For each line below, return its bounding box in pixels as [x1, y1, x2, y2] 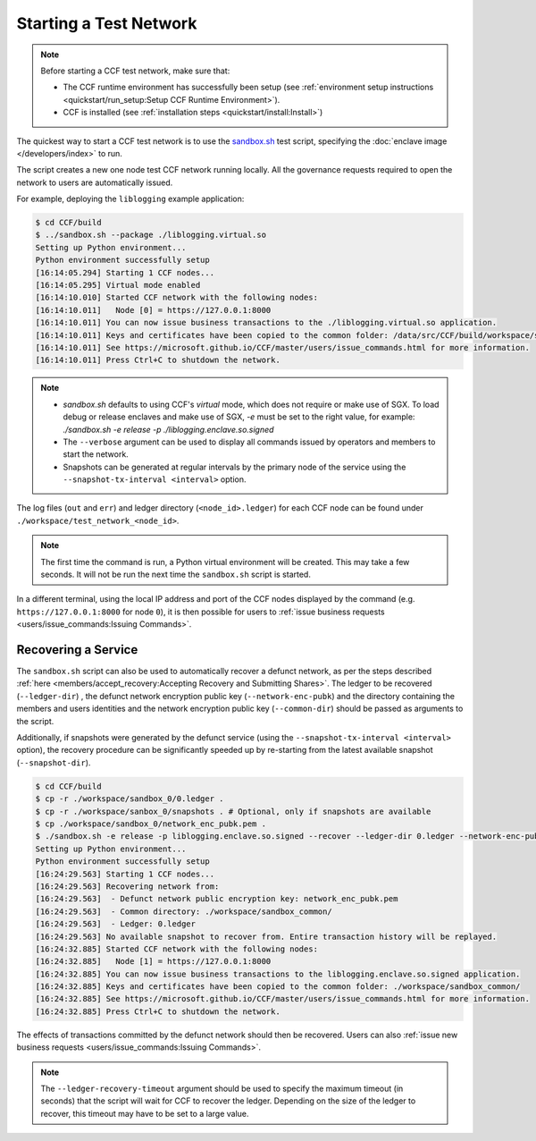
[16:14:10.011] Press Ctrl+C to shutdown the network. [35, 355, 281, 366]
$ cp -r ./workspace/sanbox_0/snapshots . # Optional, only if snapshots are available [35, 806, 431, 816]
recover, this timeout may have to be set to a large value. [40, 1108, 249, 1119]
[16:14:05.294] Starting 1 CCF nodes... [35, 267, 214, 277]
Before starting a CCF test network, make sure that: [40, 65, 230, 76]
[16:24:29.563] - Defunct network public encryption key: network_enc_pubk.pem [35, 894, 398, 904]
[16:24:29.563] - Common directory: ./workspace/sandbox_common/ [35, 906, 332, 917]
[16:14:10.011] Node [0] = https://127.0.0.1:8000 [35, 305, 272, 315]
